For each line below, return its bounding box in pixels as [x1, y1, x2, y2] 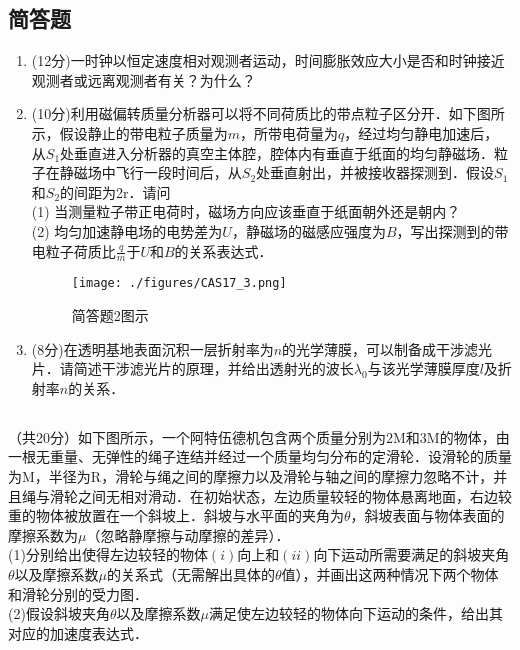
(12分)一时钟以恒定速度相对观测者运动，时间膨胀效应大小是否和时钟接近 [31, 50, 505, 71]
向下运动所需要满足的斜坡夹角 [313, 544, 510, 565]
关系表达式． [188, 240, 273, 261]
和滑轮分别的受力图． [8, 583, 148, 604]
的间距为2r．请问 [60, 181, 171, 202]
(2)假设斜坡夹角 [8, 603, 110, 624]
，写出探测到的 [396, 220, 495, 241]
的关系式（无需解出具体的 [107, 563, 276, 584]
